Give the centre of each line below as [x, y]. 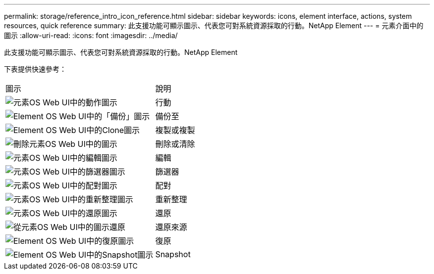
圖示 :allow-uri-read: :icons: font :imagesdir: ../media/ [91, 35]
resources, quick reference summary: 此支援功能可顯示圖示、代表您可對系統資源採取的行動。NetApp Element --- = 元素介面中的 [214, 25]
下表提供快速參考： [35, 69]
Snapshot [173, 254]
